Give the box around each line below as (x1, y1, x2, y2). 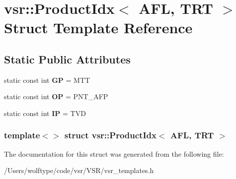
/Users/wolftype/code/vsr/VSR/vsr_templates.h (4, 165, 154, 176)
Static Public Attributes (4, 51, 131, 66)
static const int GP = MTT (4, 74, 90, 85)
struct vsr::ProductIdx (64, 129, 157, 141)
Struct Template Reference (4, 17, 193, 38)
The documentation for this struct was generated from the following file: (4, 148, 224, 159)
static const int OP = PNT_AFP (4, 91, 108, 102)
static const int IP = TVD (4, 108, 86, 118)
